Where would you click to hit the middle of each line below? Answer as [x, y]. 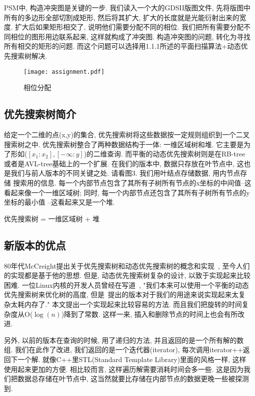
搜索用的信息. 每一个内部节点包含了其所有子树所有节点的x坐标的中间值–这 [132, 182]
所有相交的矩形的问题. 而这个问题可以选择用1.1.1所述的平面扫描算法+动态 [123, 46]
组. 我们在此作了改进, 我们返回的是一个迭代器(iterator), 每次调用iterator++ [124, 350]
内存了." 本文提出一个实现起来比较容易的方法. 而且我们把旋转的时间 [133, 304]
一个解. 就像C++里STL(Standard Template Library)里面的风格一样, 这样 [132, 359]
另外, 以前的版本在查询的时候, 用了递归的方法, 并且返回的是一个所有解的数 [124, 340]
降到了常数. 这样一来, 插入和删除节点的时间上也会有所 [151, 314]
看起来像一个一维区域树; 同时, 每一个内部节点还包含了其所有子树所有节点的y [127, 192]
